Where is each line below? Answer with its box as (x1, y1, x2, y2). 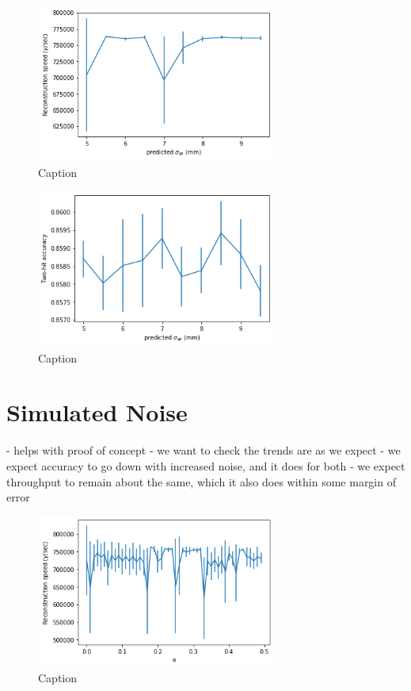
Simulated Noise (6, 396, 188, 428)
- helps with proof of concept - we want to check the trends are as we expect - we (6, 442, 401, 459)
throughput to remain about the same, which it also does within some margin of (6, 473, 396, 489)
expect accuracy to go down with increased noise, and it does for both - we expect (6, 457, 405, 474)
